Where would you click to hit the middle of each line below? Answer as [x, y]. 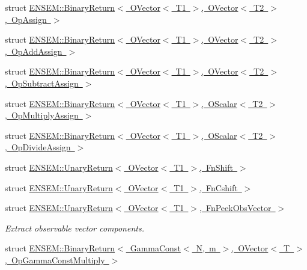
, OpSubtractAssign [42, 83]
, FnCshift [219, 187]
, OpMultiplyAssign [42, 115]
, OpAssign [26, 19]
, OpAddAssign [34, 51]
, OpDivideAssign [38, 147]
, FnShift [216, 167]
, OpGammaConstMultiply [55, 259]
